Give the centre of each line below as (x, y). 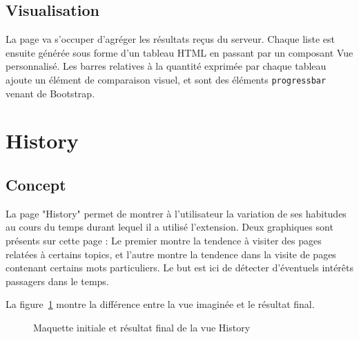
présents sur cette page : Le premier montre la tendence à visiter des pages (164, 240)
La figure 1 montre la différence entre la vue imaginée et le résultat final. (160, 304)
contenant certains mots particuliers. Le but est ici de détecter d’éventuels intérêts (180, 268)
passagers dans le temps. (57, 281)
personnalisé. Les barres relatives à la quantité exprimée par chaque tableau (166, 66)
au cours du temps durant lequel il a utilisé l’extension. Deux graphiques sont (169, 227)
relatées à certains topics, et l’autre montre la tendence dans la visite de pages (171, 254)
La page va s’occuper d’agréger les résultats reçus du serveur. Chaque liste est (171, 39)
